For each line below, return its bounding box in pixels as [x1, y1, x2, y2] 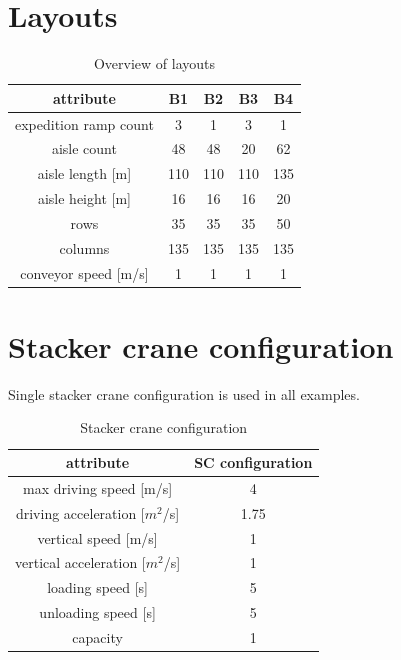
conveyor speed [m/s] [20, 262, 149, 283]
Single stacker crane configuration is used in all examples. [8, 383, 360, 404]
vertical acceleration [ [15, 552, 146, 573]
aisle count [51, 138, 117, 159]
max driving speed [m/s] [22, 477, 173, 498]
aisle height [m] [37, 188, 131, 209]
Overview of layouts [93, 53, 215, 74]
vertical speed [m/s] [37, 527, 158, 548]
